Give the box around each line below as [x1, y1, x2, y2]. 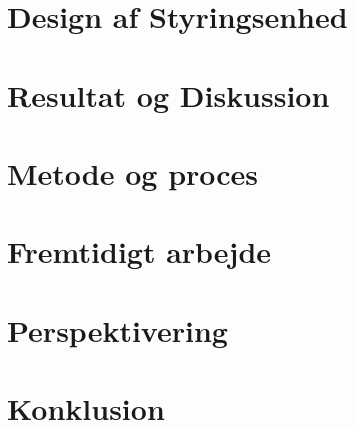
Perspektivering [7, 309, 228, 350]
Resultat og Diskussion [7, 74, 330, 115]
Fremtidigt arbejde [7, 231, 272, 272]
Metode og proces [7, 152, 259, 193]
